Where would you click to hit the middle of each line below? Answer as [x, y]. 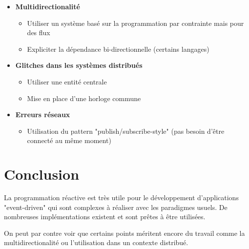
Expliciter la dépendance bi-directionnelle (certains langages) [118, 49]
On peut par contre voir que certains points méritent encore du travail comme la [124, 233]
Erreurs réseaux [43, 114]
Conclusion [42, 174]
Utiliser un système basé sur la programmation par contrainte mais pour [135, 23]
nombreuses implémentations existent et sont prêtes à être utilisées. [105, 217]
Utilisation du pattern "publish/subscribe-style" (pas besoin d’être [126, 131]
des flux [39, 32]
